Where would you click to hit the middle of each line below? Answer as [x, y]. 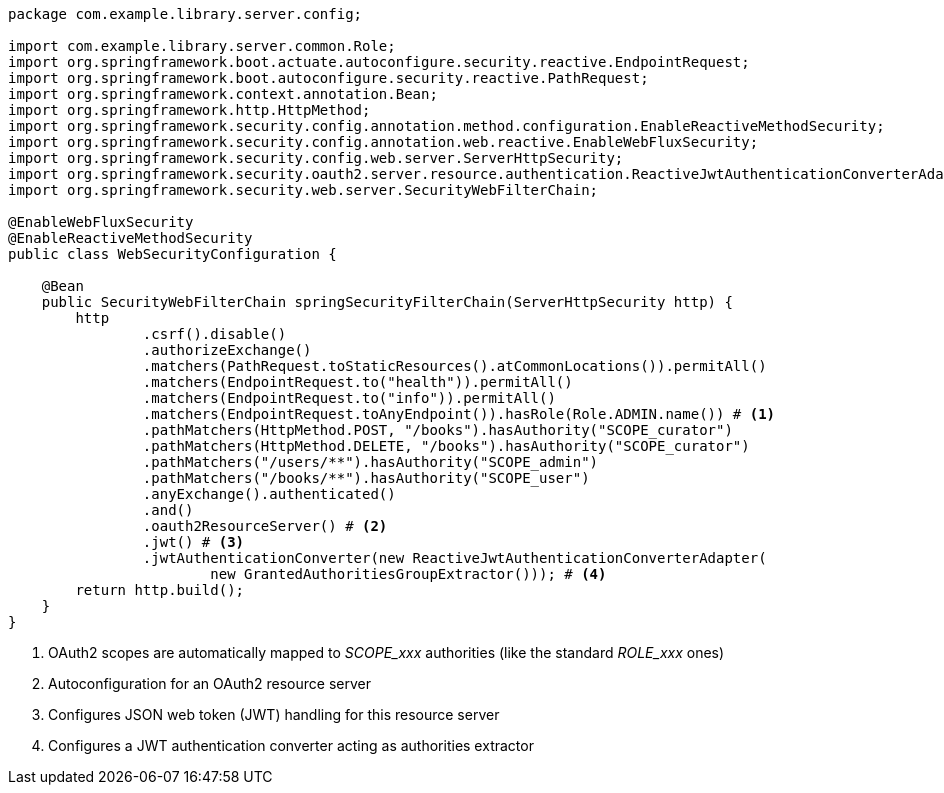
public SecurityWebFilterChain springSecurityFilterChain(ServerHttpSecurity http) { [387, 302]
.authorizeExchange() [227, 350]
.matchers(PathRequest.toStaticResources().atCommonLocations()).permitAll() [454, 366]
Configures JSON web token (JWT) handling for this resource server [274, 714]
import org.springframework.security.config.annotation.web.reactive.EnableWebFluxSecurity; [383, 142]
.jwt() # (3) [193, 542]
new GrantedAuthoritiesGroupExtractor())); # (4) [408, 574]
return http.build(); [160, 590]
